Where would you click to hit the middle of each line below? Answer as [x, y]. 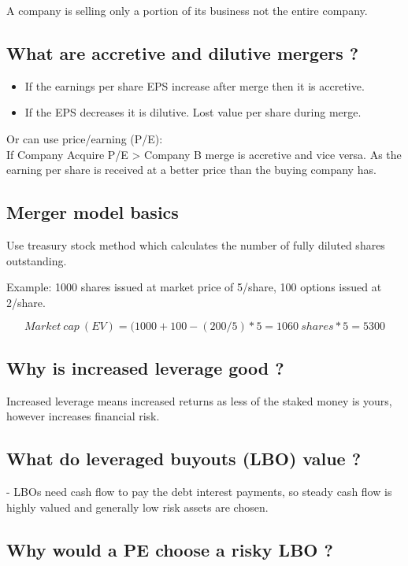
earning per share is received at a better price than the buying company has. [191, 170]
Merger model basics [93, 212]
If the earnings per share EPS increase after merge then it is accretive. [195, 85]
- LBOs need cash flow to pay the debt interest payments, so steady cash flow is [199, 491]
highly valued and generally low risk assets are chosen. [137, 507]
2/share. [26, 302]
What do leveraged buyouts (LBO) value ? [184, 459]
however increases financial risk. [83, 416]
